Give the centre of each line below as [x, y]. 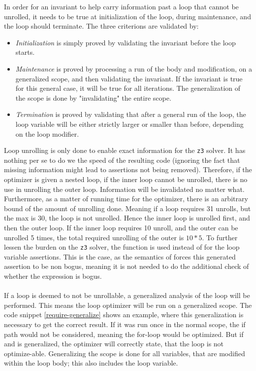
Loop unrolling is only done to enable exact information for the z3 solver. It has [125, 150]
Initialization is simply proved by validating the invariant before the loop [126, 42]
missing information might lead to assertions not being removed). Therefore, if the [128, 169]
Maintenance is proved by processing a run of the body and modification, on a [134, 68]
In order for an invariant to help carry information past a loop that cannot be [121, 6]
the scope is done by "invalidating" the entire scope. [93, 97]
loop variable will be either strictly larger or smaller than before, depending [129, 124]
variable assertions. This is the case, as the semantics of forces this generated [120, 256]
